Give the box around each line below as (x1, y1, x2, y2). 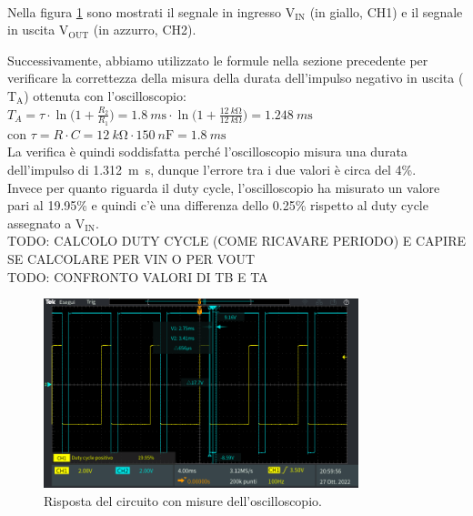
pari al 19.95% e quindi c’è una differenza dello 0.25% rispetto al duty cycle (7, 196, 428, 215)
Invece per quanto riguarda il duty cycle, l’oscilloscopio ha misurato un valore (7, 177, 440, 197)
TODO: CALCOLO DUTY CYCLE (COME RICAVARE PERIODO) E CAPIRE (7, 231, 467, 250)
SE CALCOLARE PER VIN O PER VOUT (7, 248, 256, 268)
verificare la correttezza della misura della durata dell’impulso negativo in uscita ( (7, 68, 464, 87)
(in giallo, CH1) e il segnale (309, 2, 463, 21)
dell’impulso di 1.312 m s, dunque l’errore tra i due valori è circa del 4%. (7, 159, 417, 178)
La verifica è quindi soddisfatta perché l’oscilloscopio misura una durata (7, 142, 408, 161)
